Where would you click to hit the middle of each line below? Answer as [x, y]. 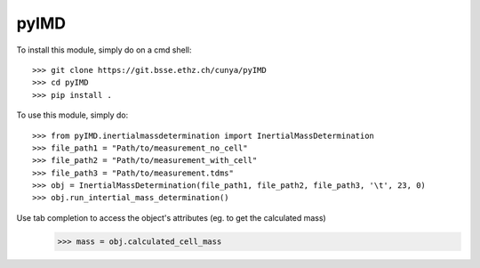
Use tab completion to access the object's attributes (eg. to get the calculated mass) [171, 217]
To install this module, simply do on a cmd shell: [104, 50]
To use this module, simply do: [72, 115]
